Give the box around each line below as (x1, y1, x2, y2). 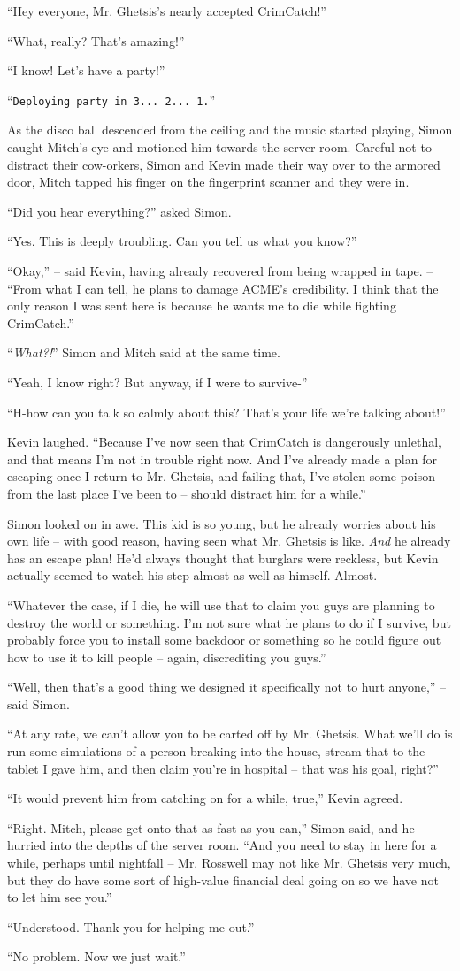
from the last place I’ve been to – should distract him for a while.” (7, 484, 366, 502)
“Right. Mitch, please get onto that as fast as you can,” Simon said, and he (7, 818, 415, 837)
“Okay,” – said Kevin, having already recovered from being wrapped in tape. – (7, 262, 433, 279)
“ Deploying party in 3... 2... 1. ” (7, 90, 216, 109)
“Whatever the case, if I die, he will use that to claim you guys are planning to (7, 595, 435, 614)
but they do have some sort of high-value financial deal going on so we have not (7, 870, 439, 889)
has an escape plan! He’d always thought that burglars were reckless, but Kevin (7, 548, 439, 567)
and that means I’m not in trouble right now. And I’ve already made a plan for (7, 449, 437, 468)
